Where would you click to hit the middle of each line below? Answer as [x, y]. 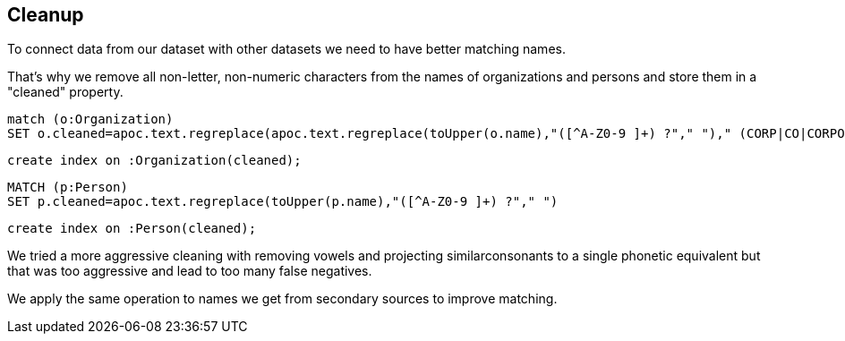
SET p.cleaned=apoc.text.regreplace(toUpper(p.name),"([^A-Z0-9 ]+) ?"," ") [283, 202]
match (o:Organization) [90, 119]
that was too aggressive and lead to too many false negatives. [190, 271]
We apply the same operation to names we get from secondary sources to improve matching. [282, 299]
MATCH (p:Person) [68, 188]
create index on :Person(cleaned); [132, 229]
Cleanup [46, 15]
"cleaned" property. [65, 92]
